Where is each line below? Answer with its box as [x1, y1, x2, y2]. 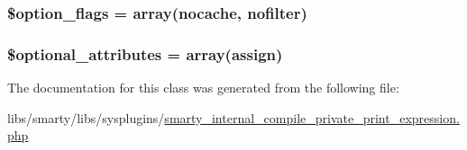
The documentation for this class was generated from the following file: [7, 78, 399, 97]
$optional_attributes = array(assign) [7, 42, 283, 65]
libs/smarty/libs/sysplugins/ [7, 108, 165, 127]
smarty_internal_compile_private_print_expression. [164, 108, 460, 127]
